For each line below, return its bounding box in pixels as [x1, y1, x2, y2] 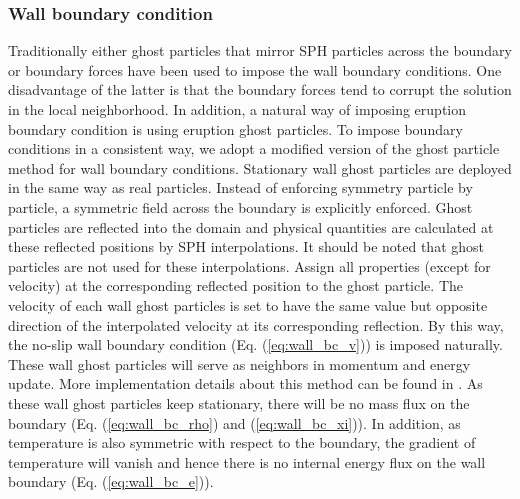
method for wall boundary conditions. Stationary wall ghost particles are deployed [8, 157, 512, 178]
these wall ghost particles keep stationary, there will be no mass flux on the [8, 392, 470, 413]
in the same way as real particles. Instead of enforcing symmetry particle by [8, 177, 473, 198]
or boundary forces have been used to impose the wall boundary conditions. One [8, 59, 502, 80]
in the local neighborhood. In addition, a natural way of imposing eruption [8, 99, 467, 119]
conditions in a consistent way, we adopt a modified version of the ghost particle [8, 138, 500, 159]
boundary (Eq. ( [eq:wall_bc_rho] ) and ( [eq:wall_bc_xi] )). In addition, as [8, 412, 461, 433]
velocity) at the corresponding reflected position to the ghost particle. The [8, 275, 463, 296]
